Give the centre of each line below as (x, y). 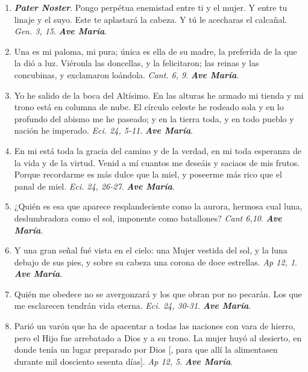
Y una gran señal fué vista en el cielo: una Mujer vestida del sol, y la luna (151, 250)
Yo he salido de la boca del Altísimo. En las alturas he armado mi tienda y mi (159, 95)
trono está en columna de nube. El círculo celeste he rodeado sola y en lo (149, 107)
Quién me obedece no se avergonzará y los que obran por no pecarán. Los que (158, 293)
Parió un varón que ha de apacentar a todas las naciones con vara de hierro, (155, 326)
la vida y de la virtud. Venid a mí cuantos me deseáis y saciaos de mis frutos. (157, 162)
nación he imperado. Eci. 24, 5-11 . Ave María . (104, 130)
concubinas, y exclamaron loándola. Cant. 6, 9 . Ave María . (127, 74)
